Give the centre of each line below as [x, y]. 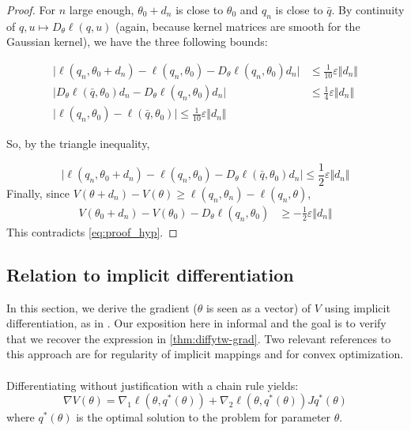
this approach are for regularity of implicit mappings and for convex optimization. [205, 354]
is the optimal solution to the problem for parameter [204, 417]
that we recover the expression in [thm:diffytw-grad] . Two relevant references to [199, 338]
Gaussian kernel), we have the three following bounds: [137, 42]
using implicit [357, 307]
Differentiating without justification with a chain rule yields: [153, 385]
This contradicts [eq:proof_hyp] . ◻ [92, 231]
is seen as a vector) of [258, 307]
